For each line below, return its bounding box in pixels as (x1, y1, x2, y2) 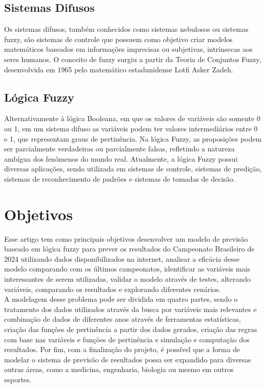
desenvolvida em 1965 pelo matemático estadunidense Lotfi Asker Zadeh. (4, 64, 233, 74)
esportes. (4, 374, 32, 384)
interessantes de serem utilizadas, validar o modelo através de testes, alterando (4, 274, 251, 284)
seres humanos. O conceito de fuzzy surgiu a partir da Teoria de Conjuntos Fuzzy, (4, 53, 261, 64)
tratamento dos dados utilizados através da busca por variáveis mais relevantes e (4, 303, 257, 314)
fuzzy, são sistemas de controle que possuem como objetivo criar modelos (4, 33, 233, 44)
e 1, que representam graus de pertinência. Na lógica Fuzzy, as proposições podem (4, 133, 262, 144)
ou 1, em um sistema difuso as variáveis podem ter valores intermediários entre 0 (4, 123, 258, 133)
